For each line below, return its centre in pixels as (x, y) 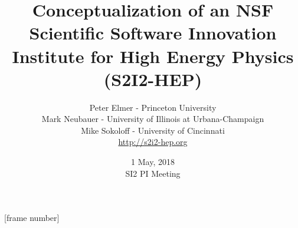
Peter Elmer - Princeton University (153, 107)
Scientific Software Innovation (153, 33)
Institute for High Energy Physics (153, 56)
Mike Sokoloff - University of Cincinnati (153, 130)
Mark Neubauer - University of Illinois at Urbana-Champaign (153, 119)
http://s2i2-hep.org (153, 142)
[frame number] (32, 218)
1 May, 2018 (153, 162)
